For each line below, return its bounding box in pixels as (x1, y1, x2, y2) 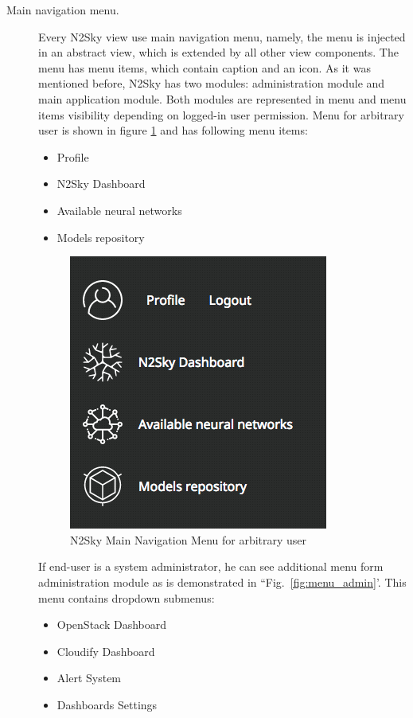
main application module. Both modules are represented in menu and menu (38, 90, 407, 107)
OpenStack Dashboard (56, 616, 167, 633)
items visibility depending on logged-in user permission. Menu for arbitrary (38, 106, 404, 123)
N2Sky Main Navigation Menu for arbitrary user (70, 531, 307, 548)
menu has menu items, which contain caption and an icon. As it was (38, 59, 371, 76)
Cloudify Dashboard (56, 642, 155, 659)
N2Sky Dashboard (56, 175, 146, 192)
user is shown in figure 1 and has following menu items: (38, 122, 308, 139)
